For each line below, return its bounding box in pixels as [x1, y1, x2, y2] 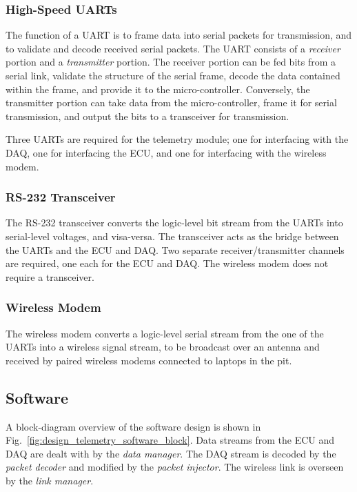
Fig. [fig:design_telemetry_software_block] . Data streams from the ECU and [6, 433, 335, 447]
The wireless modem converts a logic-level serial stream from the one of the [6, 326, 324, 340]
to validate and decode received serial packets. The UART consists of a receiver [6, 41, 340, 55]
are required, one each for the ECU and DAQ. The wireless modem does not [6, 256, 329, 270]
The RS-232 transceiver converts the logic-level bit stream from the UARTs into [6, 215, 343, 230]
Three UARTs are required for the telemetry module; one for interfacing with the [6, 132, 349, 146]
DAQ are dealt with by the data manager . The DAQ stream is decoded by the [6, 446, 336, 460]
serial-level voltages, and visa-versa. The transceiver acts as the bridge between [6, 228, 339, 243]
